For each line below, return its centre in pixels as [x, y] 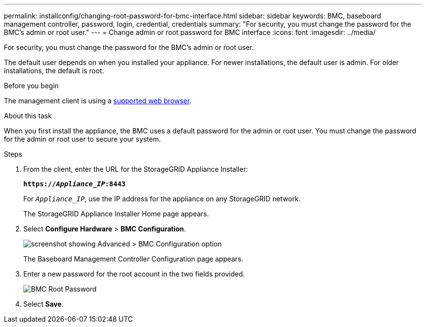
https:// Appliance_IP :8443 [74, 184]
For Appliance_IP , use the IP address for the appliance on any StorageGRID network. [162, 199]
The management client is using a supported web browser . [98, 101]
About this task [28, 116]
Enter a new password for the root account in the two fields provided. [134, 274]
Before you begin [31, 86]
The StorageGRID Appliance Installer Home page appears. [116, 214]
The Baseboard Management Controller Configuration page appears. [133, 259]
